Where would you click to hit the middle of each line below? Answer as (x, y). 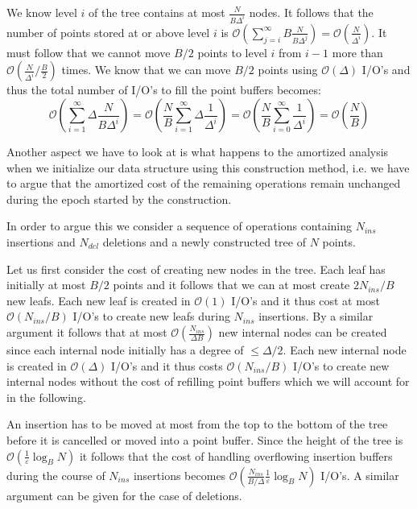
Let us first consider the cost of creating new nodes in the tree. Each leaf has (196, 269)
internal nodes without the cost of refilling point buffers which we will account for (208, 381)
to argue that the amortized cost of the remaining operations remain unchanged (204, 183)
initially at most (46, 285)
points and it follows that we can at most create (231, 285)
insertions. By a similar (316, 316)
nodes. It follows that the (311, 12)
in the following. (46, 397)
